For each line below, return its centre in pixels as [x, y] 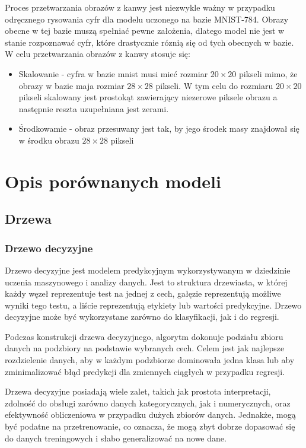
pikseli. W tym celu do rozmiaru [214, 85]
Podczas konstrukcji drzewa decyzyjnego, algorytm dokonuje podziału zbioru [144, 336]
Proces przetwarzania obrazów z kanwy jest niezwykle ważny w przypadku [140, 7]
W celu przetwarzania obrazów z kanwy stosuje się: [98, 54]
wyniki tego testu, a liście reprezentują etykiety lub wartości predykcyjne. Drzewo [153, 305]
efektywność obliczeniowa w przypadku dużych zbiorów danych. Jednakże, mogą [150, 414]
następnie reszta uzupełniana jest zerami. [94, 108]
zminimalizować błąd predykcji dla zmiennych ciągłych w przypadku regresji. [145, 371]
